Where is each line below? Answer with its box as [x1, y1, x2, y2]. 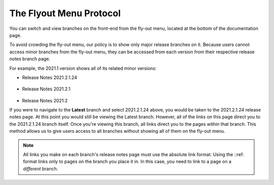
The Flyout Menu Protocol [9, 8, 121, 19]
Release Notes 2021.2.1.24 [22, 74, 77, 81]
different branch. [23, 165, 58, 172]
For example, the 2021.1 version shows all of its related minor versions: [9, 65, 157, 71]
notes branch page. [9, 56, 51, 62]
